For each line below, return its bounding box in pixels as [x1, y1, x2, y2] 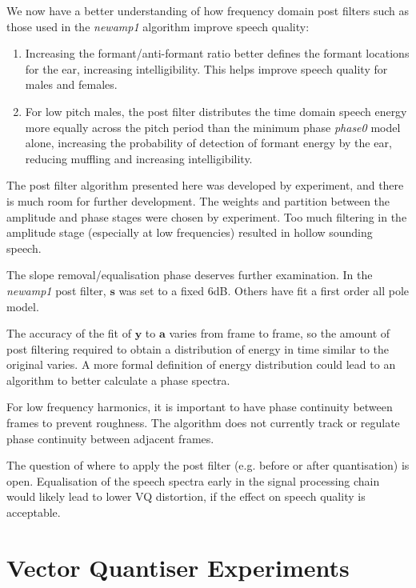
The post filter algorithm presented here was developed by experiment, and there [6, 177, 404, 194]
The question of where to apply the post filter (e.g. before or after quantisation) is [6, 457, 410, 474]
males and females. [25, 76, 118, 93]
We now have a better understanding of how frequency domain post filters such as [6, 2, 409, 18]
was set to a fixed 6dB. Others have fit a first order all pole [118, 282, 410, 298]
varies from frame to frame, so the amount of [169, 325, 390, 342]
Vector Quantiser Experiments [6, 550, 350, 583]
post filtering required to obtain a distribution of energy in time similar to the [6, 340, 390, 357]
